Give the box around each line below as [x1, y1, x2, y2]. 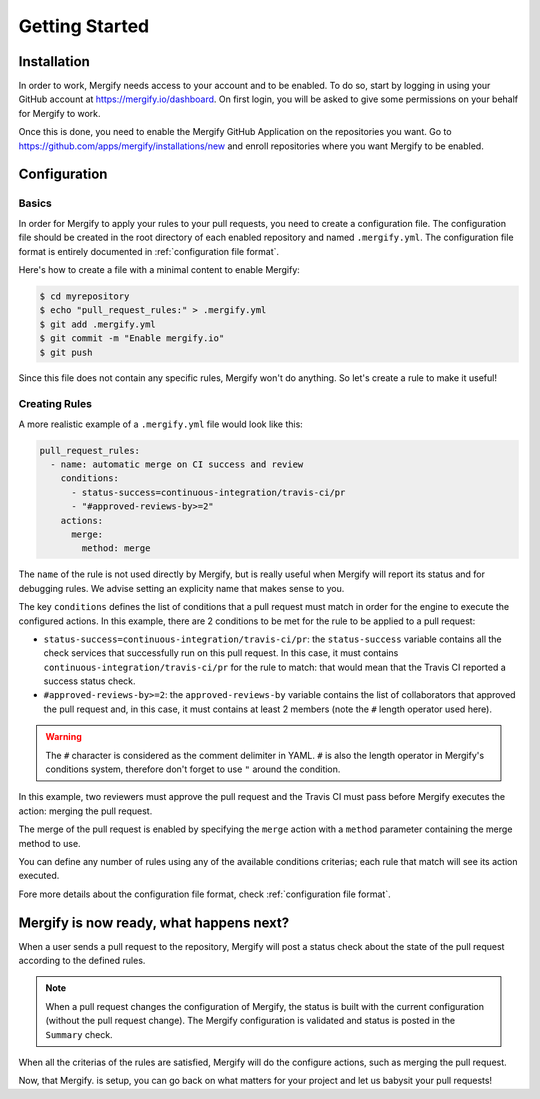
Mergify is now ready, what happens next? [18, 914, 290, 931]
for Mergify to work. [18, 107, 101, 119]
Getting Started [18, 15, 150, 37]
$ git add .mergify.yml [39, 318, 157, 330]
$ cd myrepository [39, 290, 130, 302]
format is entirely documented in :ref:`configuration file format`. [18, 245, 280, 257]
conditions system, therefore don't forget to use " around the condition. [45, 763, 341, 775]
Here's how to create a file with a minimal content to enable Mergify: [18, 263, 300, 275]
